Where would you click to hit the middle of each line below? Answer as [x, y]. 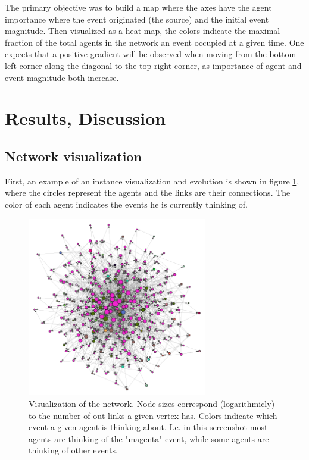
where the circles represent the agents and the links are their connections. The [148, 193]
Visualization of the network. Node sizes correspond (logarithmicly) [152, 403]
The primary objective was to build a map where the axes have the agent [138, 7]
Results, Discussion [85, 118]
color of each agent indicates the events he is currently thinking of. [126, 204]
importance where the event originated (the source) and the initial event [137, 19]
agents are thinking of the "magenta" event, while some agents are [149, 438]
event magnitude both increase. [62, 77]
